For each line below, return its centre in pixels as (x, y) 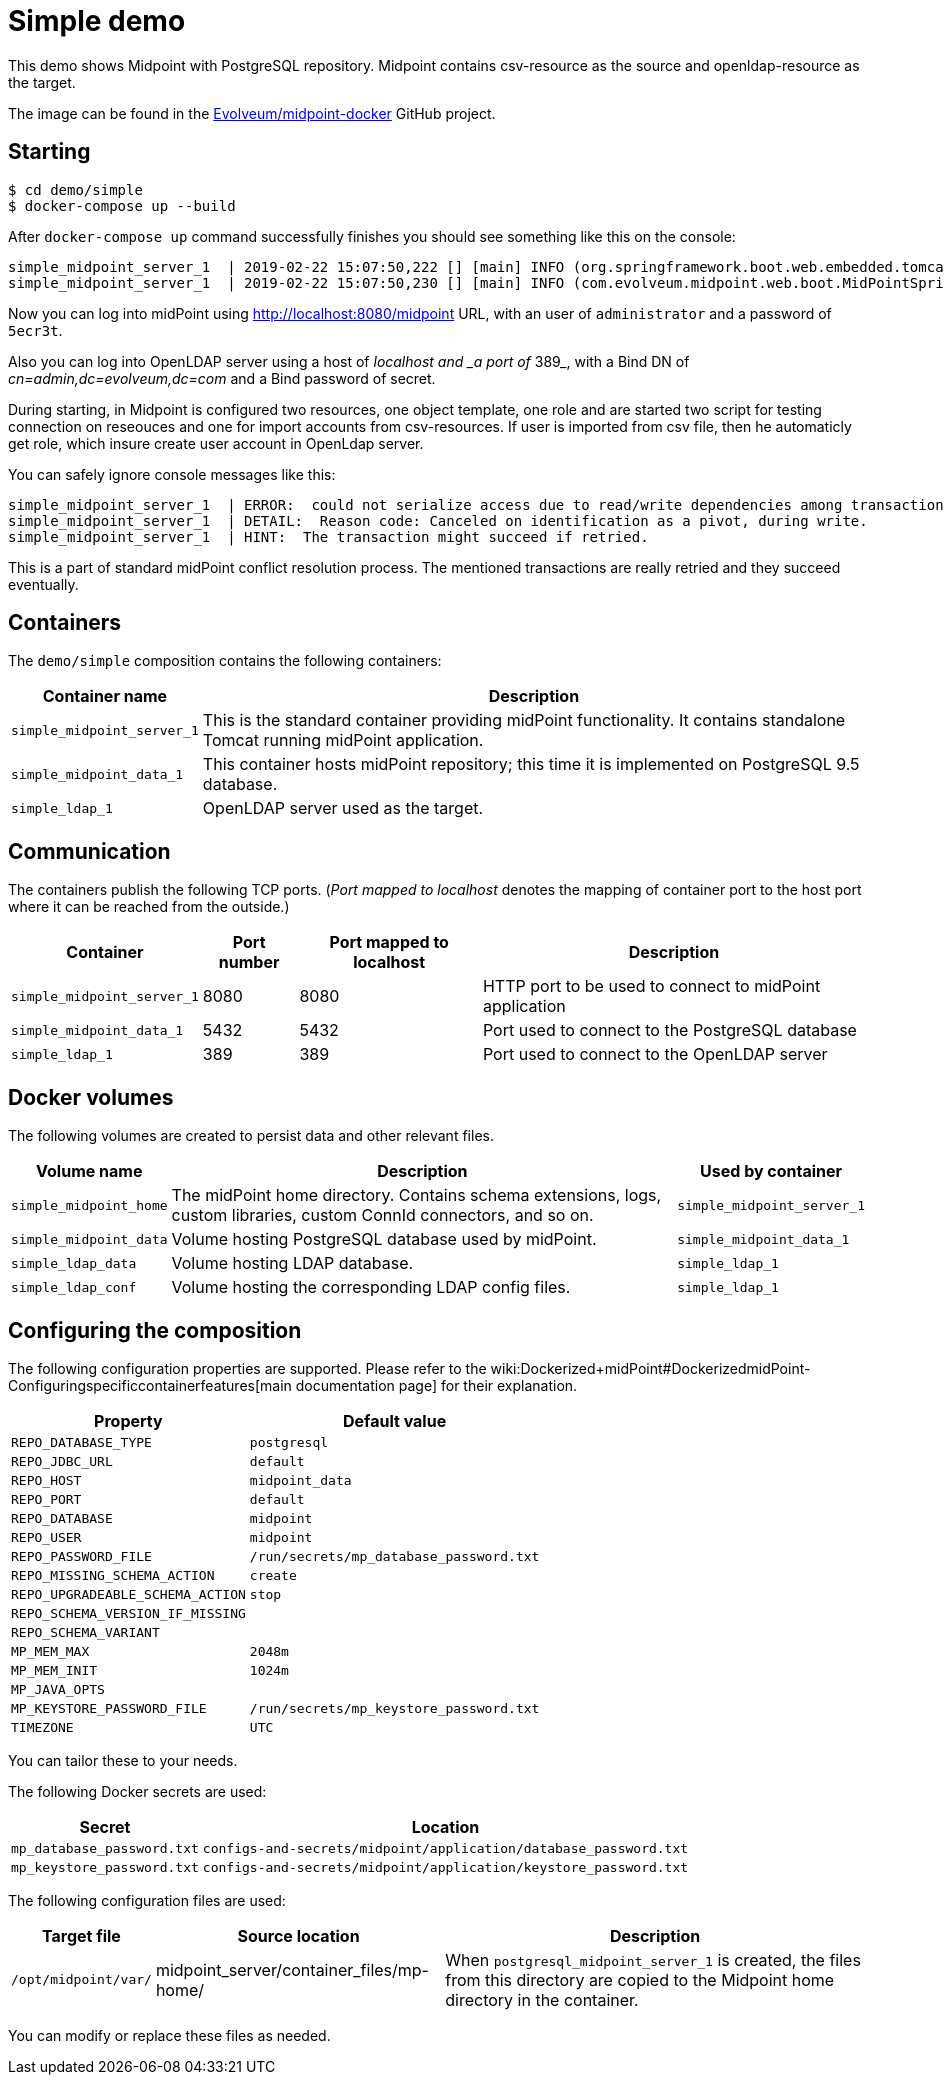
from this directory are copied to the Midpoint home (640, 1979)
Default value (395, 1420)
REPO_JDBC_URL (62, 1461)
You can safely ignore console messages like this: (172, 474)
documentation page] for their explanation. (436, 1385)
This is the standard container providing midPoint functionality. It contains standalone (524, 720)
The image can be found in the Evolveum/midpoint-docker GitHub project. (252, 113)
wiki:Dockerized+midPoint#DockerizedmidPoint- (650, 1368)
